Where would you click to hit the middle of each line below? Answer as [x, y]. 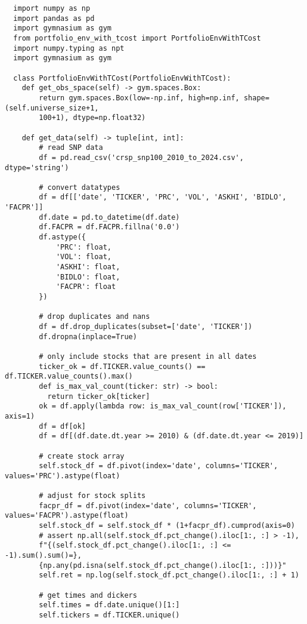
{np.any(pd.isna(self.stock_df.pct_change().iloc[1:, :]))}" [163, 565]
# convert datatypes [80, 187]
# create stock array [82, 456]
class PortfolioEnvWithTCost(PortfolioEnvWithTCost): [122, 78]
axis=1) [20, 416]
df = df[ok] [63, 426]
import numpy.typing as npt [69, 48]
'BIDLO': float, [88, 277]
